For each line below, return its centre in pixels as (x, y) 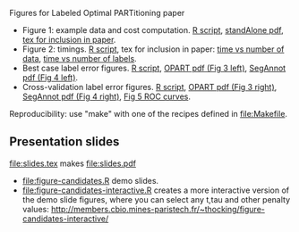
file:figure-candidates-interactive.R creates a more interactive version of (156, 190)
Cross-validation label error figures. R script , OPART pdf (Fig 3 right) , (149, 87)
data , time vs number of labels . (79, 58)
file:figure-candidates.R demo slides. (90, 180)
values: (35, 209)
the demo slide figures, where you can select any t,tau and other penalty (156, 199)
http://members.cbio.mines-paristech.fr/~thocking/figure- (158, 209)
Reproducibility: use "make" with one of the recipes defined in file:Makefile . (149, 114)
